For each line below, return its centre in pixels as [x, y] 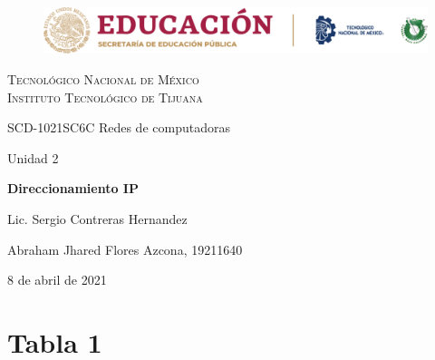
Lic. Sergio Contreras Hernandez [97, 218]
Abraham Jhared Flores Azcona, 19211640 [125, 249]
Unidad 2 [33, 157]
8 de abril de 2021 [57, 280]
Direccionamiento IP [73, 188]
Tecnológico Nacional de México [103, 78]
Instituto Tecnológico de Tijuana [105, 97]
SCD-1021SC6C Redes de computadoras [119, 127]
